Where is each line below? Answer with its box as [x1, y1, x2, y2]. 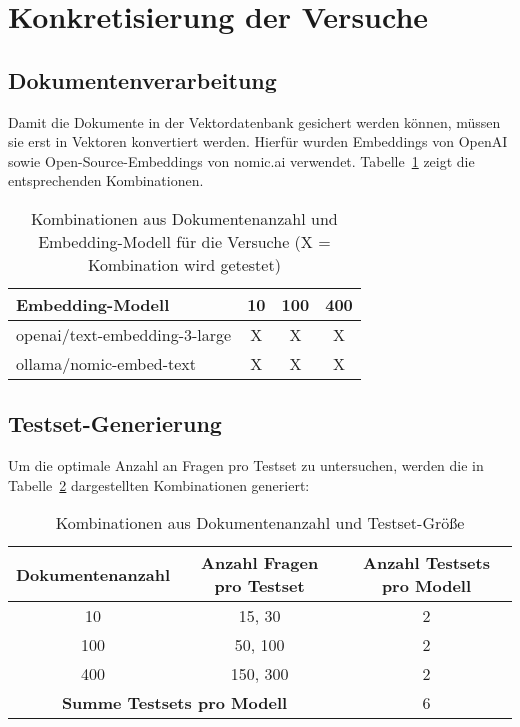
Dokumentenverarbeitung [8, 64, 277, 95]
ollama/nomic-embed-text [16, 351, 196, 375]
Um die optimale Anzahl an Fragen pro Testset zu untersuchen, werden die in [8, 455, 484, 476]
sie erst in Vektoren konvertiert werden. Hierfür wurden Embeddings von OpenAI [8, 131, 508, 152]
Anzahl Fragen [201, 551, 319, 575]
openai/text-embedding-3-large [16, 322, 232, 346]
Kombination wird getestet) [87, 252, 281, 276]
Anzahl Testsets [363, 551, 490, 575]
